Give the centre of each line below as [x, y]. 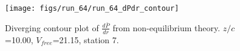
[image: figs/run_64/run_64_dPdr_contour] [92, 8]
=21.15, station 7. [86, 39]
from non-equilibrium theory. [166, 27]
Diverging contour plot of [52, 27]
